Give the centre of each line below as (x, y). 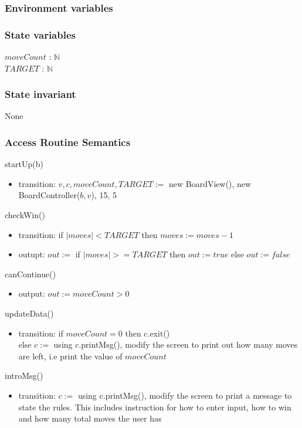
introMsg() (24, 376)
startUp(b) (24, 164)
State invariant (40, 94)
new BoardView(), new (210, 183)
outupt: (32, 254)
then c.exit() (147, 333)
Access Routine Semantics (68, 142)
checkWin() (25, 215)
